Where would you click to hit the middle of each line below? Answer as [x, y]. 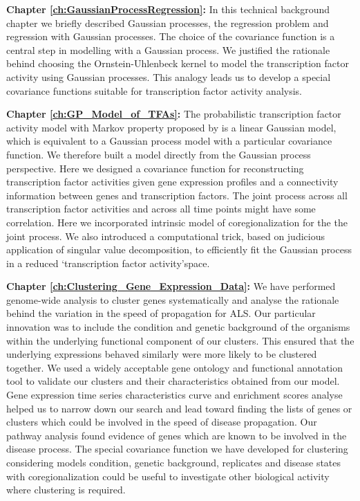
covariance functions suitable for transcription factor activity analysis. [154, 90]
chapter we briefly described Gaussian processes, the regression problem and [168, 22]
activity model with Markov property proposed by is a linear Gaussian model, [171, 127]
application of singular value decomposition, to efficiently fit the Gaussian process [179, 249]
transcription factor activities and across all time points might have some [161, 209]
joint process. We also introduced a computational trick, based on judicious [165, 236]
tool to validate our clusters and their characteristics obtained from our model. [173, 381]
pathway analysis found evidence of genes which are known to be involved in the [177, 435]
